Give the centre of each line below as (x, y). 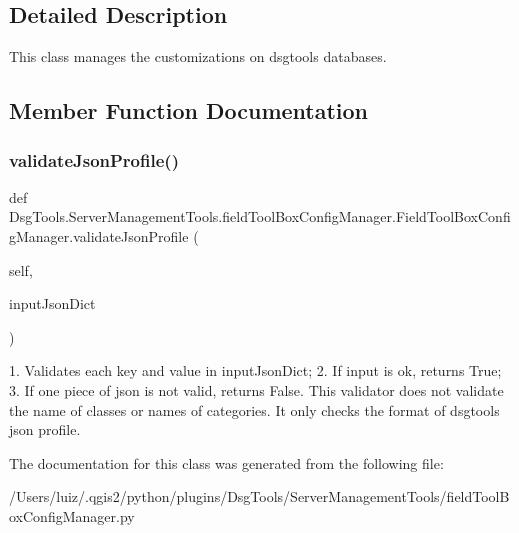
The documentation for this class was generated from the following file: (226, 462)
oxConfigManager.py (72, 515)
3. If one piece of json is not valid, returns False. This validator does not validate (256, 389)
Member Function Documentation (189, 110)
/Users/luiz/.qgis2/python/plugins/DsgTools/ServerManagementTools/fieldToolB (259, 496)
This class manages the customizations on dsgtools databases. (198, 56)
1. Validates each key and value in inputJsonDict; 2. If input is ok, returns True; (255, 370)
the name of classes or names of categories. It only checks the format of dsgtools (254, 409)
